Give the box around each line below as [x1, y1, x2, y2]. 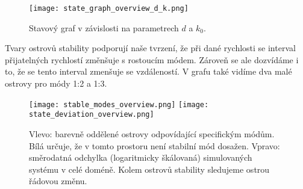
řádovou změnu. [29, 175, 87, 187]
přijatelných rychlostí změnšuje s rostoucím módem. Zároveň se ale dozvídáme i [5, 53, 299, 66]
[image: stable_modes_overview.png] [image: [29, 100, 209, 109]
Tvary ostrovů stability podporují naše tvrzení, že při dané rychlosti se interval [5, 42, 296, 54]
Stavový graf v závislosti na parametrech [29, 21, 179, 34]
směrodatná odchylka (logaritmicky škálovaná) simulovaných [29, 151, 252, 164]
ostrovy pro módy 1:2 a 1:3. [5, 77, 107, 90]
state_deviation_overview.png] [29, 110, 154, 119]
